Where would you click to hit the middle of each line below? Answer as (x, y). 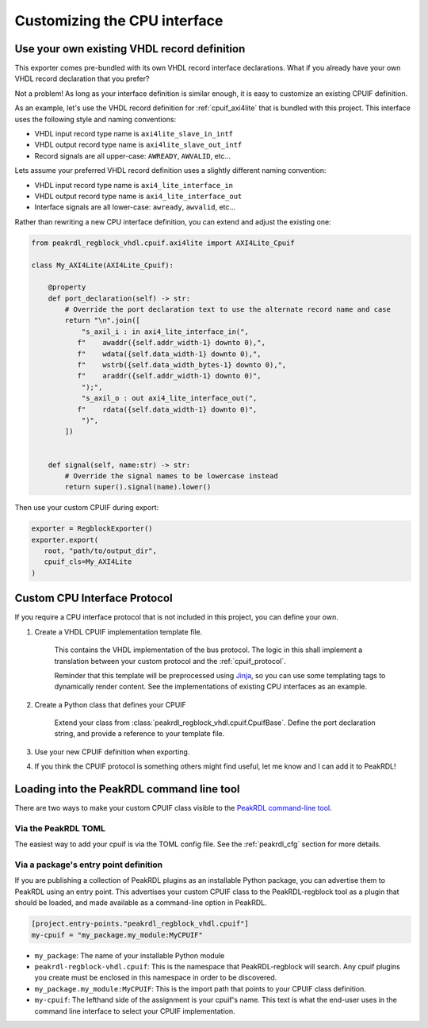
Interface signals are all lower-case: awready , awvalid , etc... (135, 207)
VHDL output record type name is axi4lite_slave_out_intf (138, 145)
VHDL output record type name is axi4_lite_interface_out (138, 196)
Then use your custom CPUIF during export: (87, 508)
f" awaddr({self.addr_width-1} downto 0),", (171, 343)
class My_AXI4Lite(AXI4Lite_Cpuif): (103, 265)
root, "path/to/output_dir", (101, 551)
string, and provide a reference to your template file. (139, 734)
